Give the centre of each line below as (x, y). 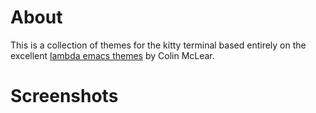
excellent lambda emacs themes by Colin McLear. (112, 55)
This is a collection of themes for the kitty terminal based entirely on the (158, 45)
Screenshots (64, 96)
